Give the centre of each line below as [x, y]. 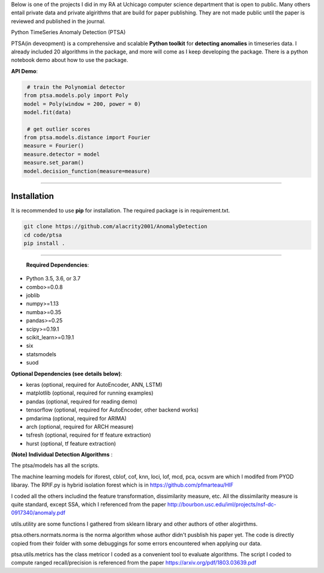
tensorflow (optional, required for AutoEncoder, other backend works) [112, 410]
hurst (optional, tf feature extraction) [71, 443]
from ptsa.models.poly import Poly [76, 95]
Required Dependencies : [58, 265]
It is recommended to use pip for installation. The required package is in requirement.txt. [121, 211]
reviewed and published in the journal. [58, 21]
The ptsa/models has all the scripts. [55, 465]
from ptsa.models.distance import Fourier [87, 138]
